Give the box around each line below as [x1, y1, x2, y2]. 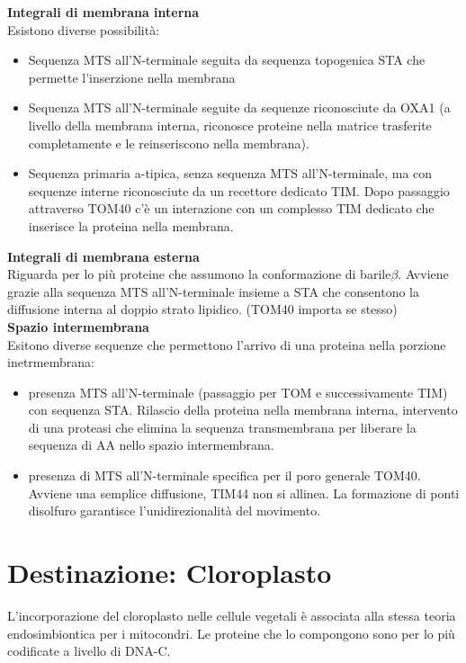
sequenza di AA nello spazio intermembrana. [28, 435, 274, 454]
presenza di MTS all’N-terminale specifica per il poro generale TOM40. [28, 466, 421, 485]
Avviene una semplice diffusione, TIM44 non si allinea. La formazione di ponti [28, 483, 460, 502]
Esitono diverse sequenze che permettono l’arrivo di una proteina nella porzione [7, 335, 446, 354]
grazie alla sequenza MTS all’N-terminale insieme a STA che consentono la [7, 282, 419, 300]
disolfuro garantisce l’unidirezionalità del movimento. [28, 501, 321, 520]
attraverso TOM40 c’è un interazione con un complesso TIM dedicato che [28, 199, 435, 218]
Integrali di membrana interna [7, 3, 200, 21]
